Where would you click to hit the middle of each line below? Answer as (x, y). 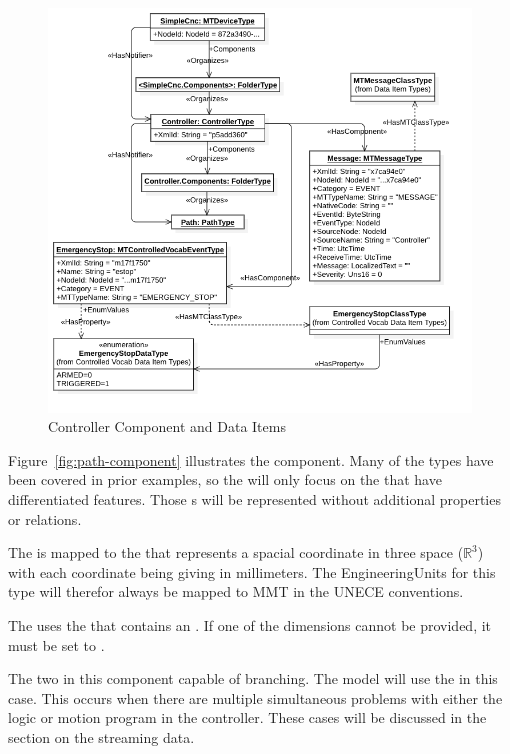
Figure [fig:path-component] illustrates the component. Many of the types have (251, 459)
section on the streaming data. (101, 736)
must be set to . (56, 644)
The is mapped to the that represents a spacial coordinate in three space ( (236, 552)
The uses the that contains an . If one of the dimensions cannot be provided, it (250, 624)
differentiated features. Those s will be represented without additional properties (254, 498)
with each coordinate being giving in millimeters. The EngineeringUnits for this (252, 571)
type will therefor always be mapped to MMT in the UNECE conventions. (236, 591)
